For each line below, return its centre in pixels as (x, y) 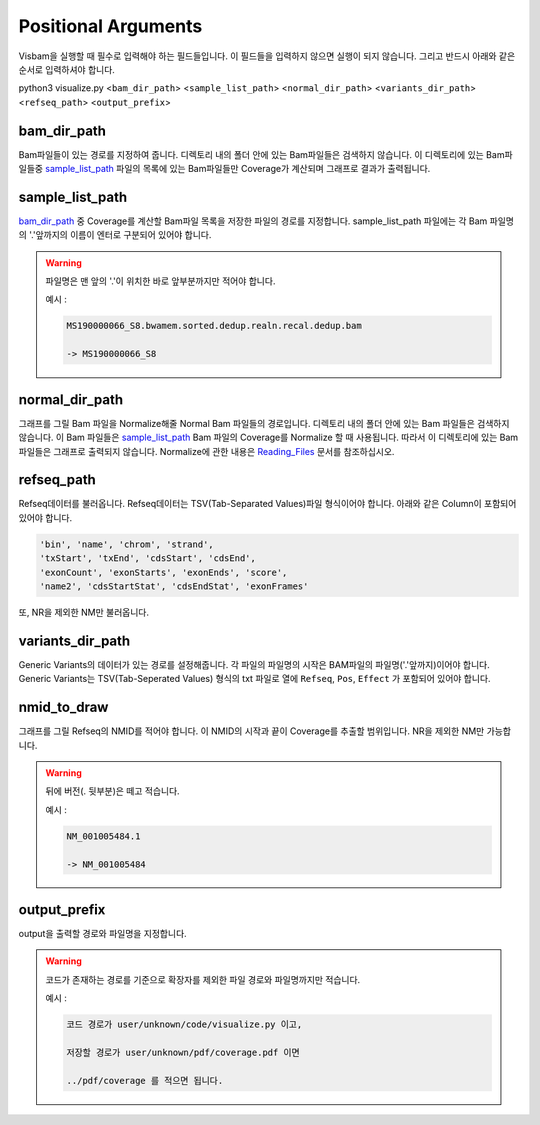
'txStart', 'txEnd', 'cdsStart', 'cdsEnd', (148, 558)
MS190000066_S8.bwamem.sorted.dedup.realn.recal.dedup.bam (214, 326)
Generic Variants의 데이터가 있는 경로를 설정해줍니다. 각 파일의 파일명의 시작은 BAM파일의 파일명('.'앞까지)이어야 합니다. (254, 664)
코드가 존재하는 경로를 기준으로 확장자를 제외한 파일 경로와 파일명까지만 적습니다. (203, 979)
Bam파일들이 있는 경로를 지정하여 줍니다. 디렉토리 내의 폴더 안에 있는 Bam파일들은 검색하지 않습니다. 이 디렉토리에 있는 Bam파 (266, 154)
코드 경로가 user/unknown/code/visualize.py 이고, (184, 1024)
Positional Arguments (110, 26)
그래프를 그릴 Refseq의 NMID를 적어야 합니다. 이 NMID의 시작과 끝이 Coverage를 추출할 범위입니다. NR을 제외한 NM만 (251, 731)
